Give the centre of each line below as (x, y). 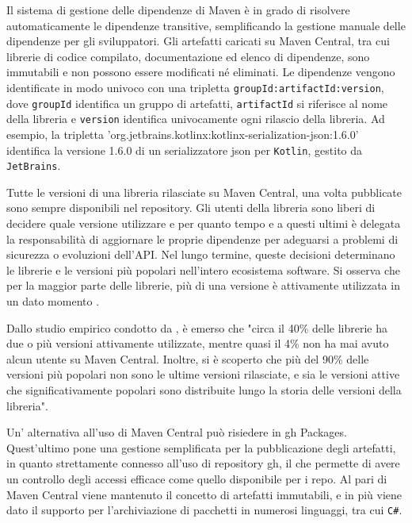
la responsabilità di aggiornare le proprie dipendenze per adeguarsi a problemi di (202, 238)
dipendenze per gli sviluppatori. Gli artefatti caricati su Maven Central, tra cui (198, 41)
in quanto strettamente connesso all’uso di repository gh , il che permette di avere (203, 463)
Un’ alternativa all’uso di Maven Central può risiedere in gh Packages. (177, 432)
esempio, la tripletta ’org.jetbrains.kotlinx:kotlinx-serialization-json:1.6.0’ (183, 134)
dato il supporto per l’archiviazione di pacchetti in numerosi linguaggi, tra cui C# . (204, 510)
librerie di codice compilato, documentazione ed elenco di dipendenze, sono (188, 56)
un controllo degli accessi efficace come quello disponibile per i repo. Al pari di (197, 478)
